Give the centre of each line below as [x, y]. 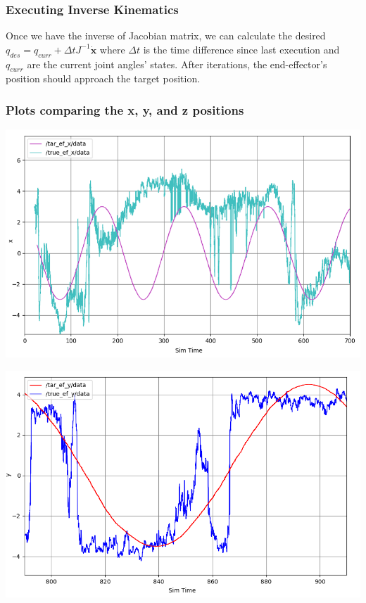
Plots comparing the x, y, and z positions [125, 109]
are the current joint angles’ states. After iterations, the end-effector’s [177, 64]
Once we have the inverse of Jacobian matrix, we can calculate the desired [166, 36]
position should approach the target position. [103, 78]
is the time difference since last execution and [241, 49]
